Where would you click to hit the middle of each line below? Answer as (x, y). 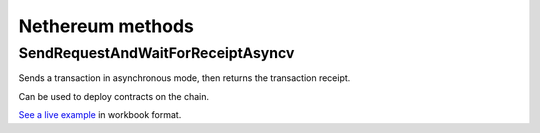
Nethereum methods (106, 26)
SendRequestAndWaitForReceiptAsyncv (156, 53)
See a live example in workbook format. (100, 115)
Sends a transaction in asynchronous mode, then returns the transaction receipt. (184, 78)
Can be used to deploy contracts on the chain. (114, 96)
